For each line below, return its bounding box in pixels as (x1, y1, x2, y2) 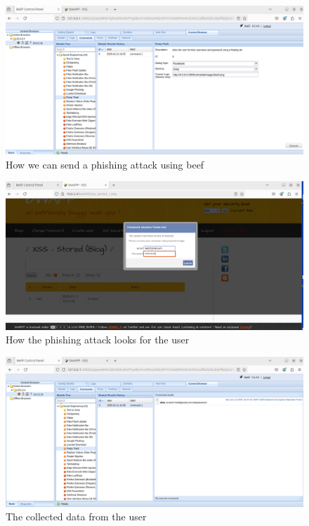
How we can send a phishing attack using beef (6, 157, 204, 171)
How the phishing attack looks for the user (6, 332, 190, 347)
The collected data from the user (6, 509, 147, 524)
